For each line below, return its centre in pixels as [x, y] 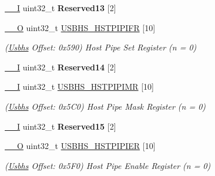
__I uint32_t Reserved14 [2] [61, 67]
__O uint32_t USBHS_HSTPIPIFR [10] [80, 27]
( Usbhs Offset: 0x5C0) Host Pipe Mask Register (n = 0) [105, 106]
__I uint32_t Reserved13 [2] [61, 8]
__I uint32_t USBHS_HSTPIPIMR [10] [80, 87]
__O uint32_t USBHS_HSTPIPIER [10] [80, 146]
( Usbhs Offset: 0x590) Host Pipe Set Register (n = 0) [101, 47]
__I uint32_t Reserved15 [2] [61, 126]
